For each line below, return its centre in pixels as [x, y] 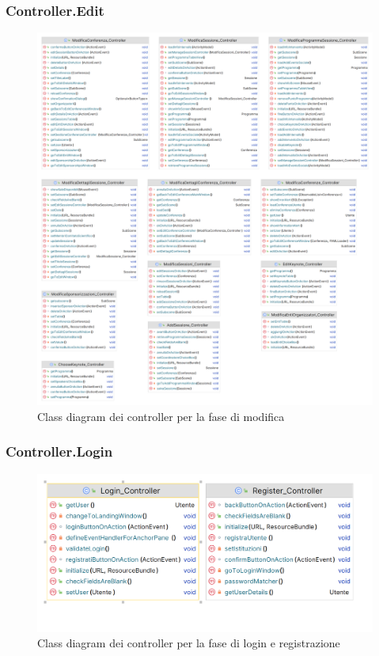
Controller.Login [59, 451]
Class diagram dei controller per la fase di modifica [161, 416]
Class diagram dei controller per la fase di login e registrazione [189, 643]
